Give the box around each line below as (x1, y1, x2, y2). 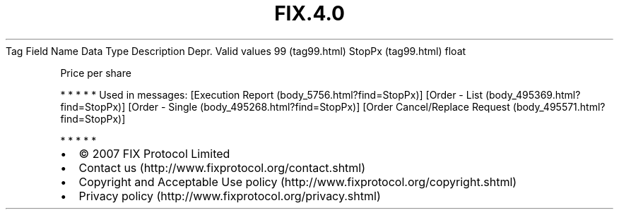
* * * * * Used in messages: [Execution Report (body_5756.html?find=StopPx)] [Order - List (60, 88, 483, 101)
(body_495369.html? (485, 88, 581, 101)
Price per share (60, 66, 131, 79)
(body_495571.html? (512, 100, 606, 113)
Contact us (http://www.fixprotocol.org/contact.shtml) (78, 160, 366, 175)
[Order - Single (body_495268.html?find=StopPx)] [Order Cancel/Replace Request (128, 100, 510, 113)
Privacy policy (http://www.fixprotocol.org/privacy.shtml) (78, 188, 381, 203)
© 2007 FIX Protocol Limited (78, 146, 230, 161)
